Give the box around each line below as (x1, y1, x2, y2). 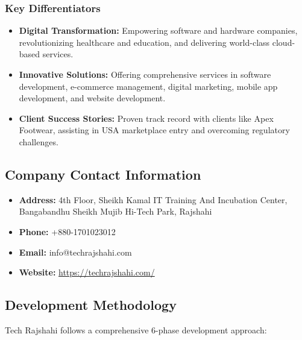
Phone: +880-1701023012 (19, 225, 116, 238)
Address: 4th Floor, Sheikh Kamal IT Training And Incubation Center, (19, 193, 288, 206)
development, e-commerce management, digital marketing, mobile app (19, 80, 278, 92)
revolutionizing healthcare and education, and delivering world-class (19, 36, 270, 48)
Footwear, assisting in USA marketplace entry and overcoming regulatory (19, 124, 290, 136)
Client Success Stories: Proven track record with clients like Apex (19, 112, 274, 124)
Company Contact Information (5, 165, 201, 183)
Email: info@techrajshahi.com (19, 245, 132, 258)
